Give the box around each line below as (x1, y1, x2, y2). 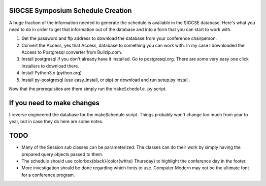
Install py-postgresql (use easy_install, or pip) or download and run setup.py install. (21, 77, 190, 83)
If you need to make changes (9, 98, 100, 107)
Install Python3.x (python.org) (21, 70, 82, 76)
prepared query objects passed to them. (21, 151, 103, 157)
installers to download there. (21, 63, 79, 69)
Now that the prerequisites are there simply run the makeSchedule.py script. (9, 86, 167, 92)
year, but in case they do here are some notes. (9, 119, 103, 124)
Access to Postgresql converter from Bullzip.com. (21, 49, 123, 55)
